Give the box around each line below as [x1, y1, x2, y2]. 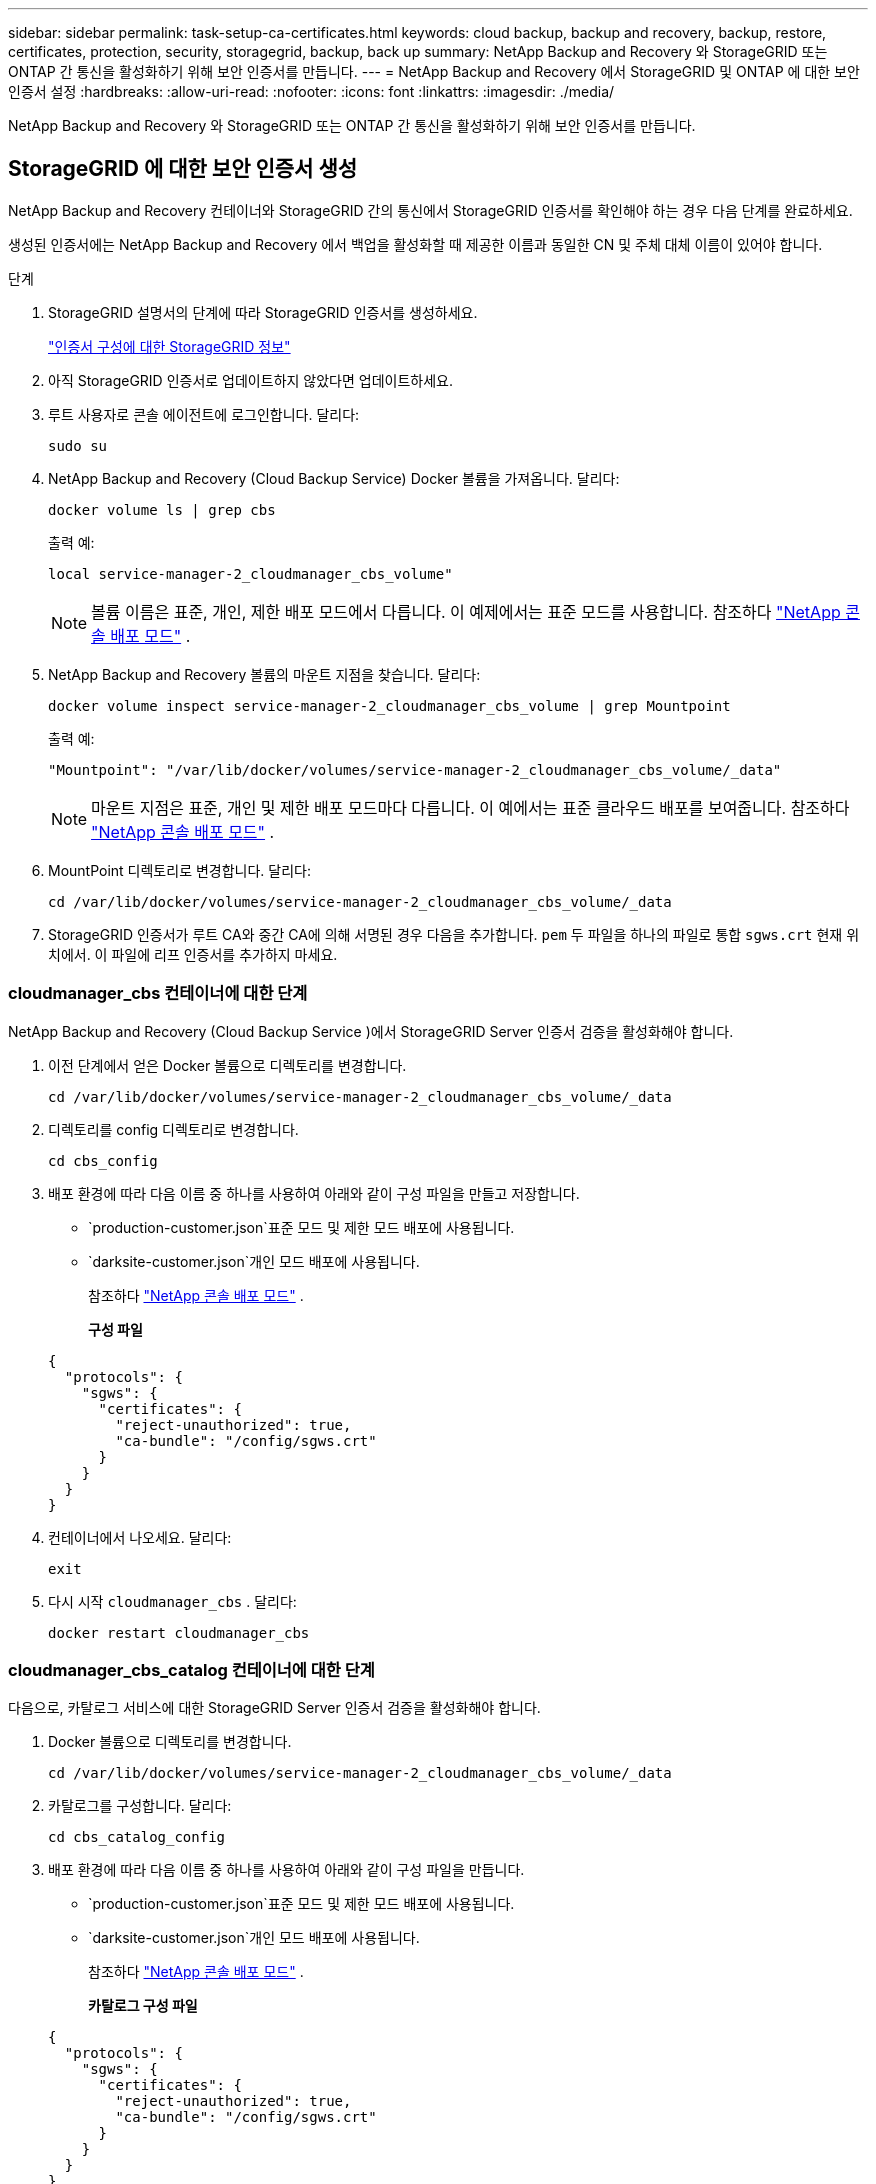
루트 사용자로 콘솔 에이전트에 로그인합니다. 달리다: [48, 405, 360, 423]
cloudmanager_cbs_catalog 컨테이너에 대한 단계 [8, 1659, 375, 1680]
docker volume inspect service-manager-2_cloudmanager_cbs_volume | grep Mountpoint [48, 697, 731, 714]
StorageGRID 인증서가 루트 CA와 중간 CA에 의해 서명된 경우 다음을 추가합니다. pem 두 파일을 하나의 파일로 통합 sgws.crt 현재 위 [48, 925, 860, 943]
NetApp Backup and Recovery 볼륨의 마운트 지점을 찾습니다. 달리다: [48, 665, 481, 683]
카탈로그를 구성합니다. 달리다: [48, 1797, 232, 1815]
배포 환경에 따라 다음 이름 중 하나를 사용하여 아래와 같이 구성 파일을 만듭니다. [48, 1861, 525, 1879]
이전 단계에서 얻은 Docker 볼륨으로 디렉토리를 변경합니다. [48, 1056, 407, 1074]
